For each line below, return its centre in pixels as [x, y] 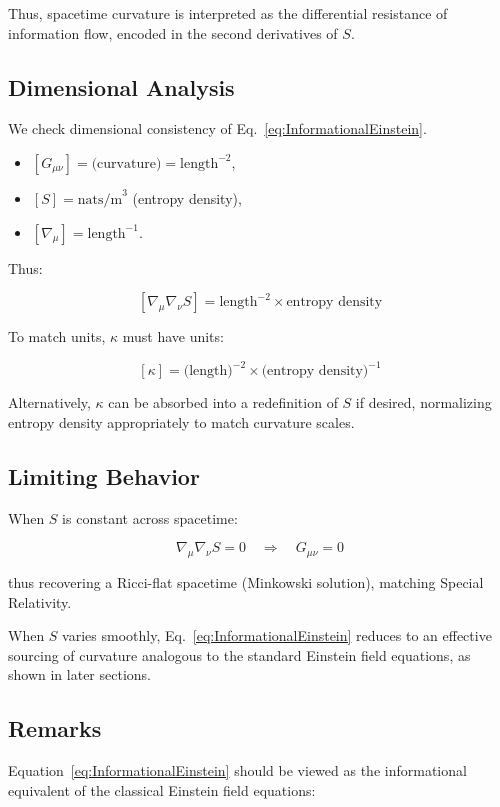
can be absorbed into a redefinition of [223, 402]
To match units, [57, 336]
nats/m [100, 199]
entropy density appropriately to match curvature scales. [181, 421]
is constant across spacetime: [150, 517]
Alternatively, [49, 402]
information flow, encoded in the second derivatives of [173, 32]
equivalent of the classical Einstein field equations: [162, 789]
